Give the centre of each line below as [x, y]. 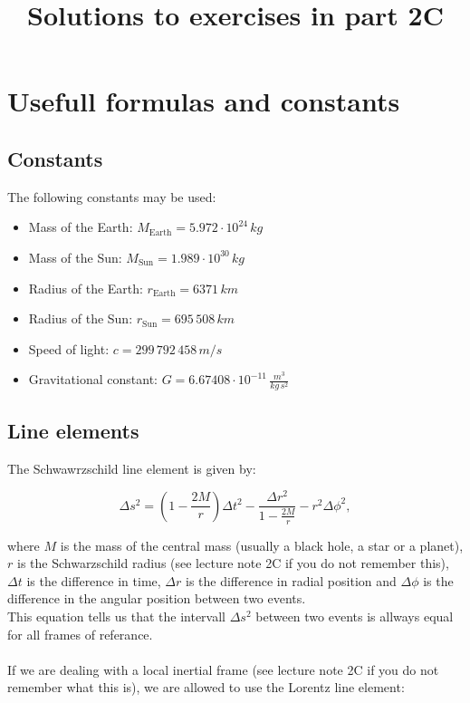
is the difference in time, [94, 580]
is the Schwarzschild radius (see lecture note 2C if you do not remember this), [233, 563]
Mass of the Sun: [75, 257]
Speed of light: [69, 348]
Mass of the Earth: [81, 227]
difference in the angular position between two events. [157, 598]
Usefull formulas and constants [204, 101]
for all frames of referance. [80, 634]
